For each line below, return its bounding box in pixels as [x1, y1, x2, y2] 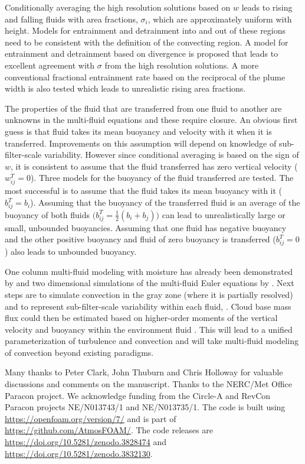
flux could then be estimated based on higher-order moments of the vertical [5, 312, 278, 324]
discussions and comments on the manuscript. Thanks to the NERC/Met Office [5, 378, 293, 390]
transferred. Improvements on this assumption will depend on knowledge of [5, 137, 277, 149]
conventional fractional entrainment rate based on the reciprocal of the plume [5, 70, 286, 83]
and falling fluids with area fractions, [5, 12, 138, 25]
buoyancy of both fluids [5, 208, 90, 220]
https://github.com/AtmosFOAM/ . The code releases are [5, 424, 213, 436]
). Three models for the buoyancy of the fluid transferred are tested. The [30, 171, 294, 184]
